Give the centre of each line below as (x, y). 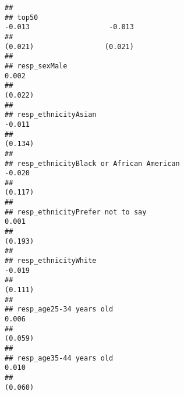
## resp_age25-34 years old (59, 309)
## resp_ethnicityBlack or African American (92, 163)
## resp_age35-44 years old (59, 358)
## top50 (22, 17)
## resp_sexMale (36, 66)
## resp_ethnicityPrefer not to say (76, 212)
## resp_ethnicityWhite (51, 261)
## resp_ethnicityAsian (51, 115)
